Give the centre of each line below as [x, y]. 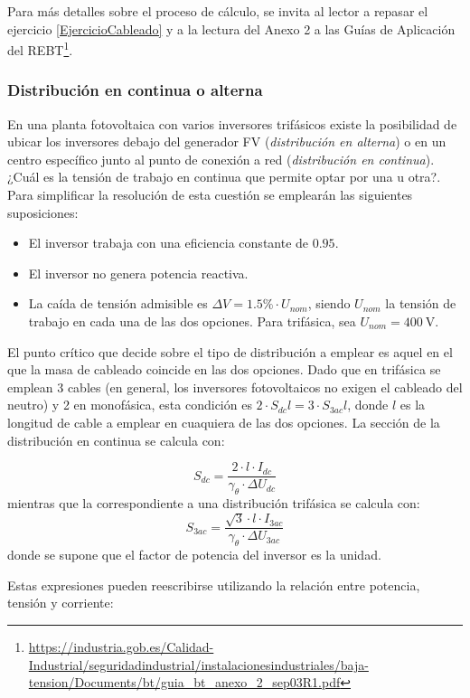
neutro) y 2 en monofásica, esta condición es [130, 405]
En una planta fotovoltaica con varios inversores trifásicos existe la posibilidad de [232, 123]
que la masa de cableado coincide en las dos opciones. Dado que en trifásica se [224, 369]
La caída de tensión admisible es [118, 303]
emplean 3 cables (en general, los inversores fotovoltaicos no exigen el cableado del [235, 387]
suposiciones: [43, 212]
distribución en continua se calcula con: [116, 440]
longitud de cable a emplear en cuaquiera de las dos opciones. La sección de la [224, 422]
